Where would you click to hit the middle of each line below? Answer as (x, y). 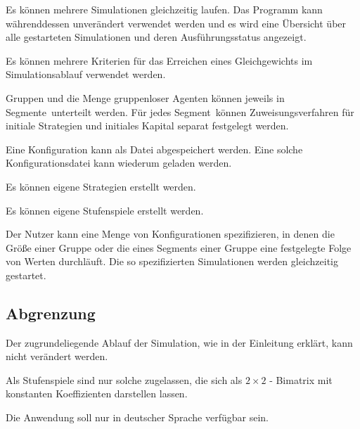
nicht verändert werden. (57, 356)
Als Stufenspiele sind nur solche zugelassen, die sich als (124, 379)
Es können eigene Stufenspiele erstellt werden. (105, 210)
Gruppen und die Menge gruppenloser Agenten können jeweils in (145, 97)
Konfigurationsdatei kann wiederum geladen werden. (119, 163)
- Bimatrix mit (301, 379)
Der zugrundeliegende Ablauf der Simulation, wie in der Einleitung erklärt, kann (179, 342)
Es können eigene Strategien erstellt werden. (101, 186)
